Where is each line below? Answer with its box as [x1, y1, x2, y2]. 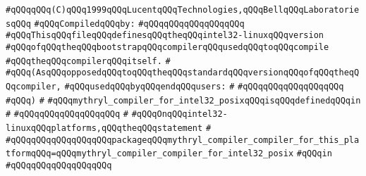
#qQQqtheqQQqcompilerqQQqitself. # [6, 56, 171, 66]
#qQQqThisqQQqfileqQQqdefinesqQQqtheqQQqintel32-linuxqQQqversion [6, 30, 324, 41]
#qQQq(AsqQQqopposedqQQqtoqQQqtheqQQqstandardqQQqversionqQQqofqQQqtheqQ [6, 68, 360, 78]
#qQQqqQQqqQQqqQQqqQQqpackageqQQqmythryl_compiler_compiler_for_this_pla [6, 134, 360, 145]
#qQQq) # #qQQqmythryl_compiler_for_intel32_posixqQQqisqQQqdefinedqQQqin [6, 95, 361, 106]
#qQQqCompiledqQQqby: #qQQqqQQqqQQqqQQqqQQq [34, 18, 245, 29]
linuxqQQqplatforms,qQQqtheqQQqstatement [6, 122, 203, 133]
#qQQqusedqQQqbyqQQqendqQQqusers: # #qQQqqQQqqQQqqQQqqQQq [64, 81, 344, 92]
